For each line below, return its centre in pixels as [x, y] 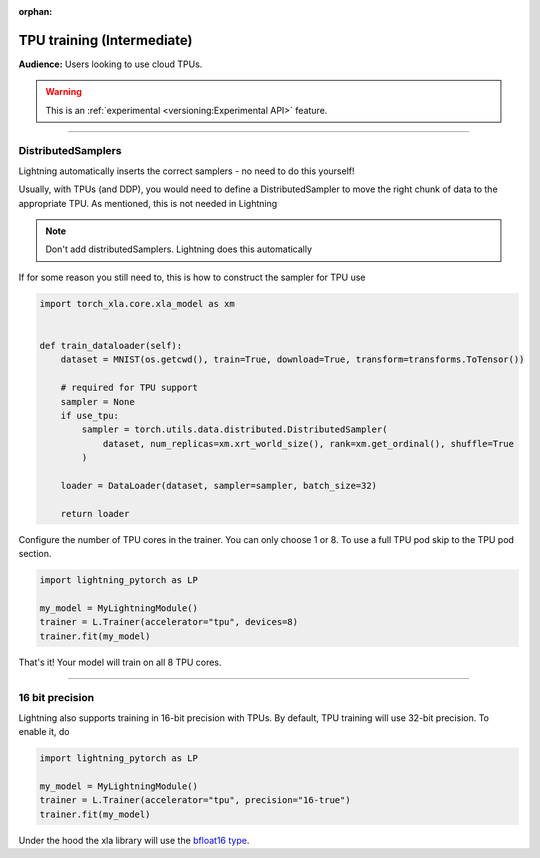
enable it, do [44, 732]
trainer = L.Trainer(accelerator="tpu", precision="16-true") [195, 800]
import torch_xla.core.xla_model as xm [137, 303]
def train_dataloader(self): [111, 345]
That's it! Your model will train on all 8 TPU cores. [120, 662]
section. [35, 553]
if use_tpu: [90, 415]
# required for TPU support [129, 388]
